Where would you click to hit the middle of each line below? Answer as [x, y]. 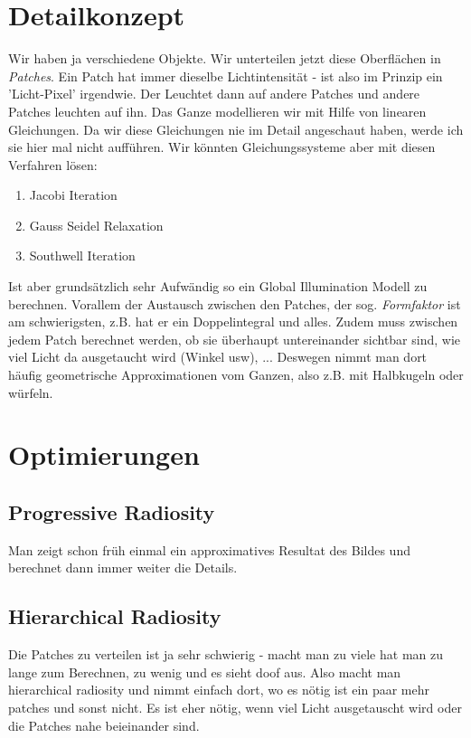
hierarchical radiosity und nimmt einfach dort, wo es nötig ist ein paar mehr [219, 690]
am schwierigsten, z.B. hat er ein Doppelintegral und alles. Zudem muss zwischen [233, 322]
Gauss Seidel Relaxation [96, 225]
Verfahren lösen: [53, 164]
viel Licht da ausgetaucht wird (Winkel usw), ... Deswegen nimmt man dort [218, 357]
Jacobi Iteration [73, 195]
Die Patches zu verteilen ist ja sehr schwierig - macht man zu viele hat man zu [226, 654]
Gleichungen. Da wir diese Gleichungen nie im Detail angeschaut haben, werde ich [236, 129]
